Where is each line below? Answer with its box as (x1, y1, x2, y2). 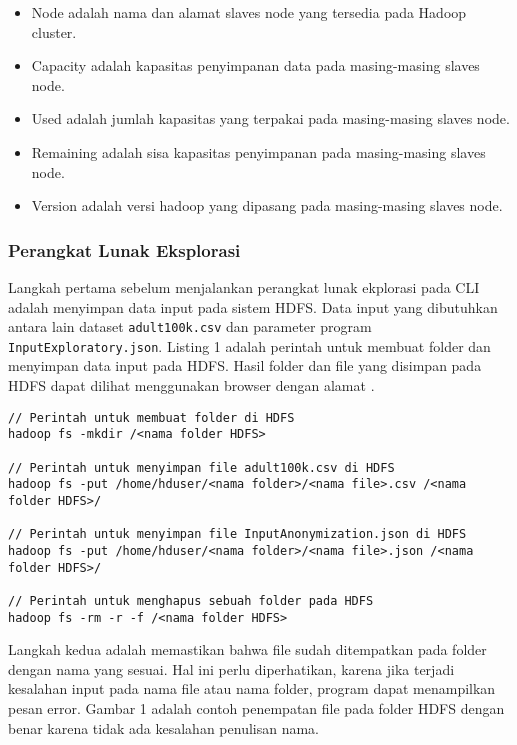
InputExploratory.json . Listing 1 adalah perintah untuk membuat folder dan (8, 335, 491, 356)
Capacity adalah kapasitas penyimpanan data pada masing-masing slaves (31, 55, 480, 76)
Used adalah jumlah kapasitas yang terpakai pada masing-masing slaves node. (31, 108, 510, 129)
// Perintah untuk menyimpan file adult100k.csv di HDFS (8, 460, 395, 475)
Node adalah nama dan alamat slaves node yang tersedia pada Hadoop (31, 2, 467, 22)
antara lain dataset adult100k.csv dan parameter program (8, 316, 372, 337)
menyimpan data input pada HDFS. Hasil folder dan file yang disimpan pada (8, 355, 482, 376)
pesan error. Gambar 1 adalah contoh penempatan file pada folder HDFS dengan (8, 697, 505, 718)
